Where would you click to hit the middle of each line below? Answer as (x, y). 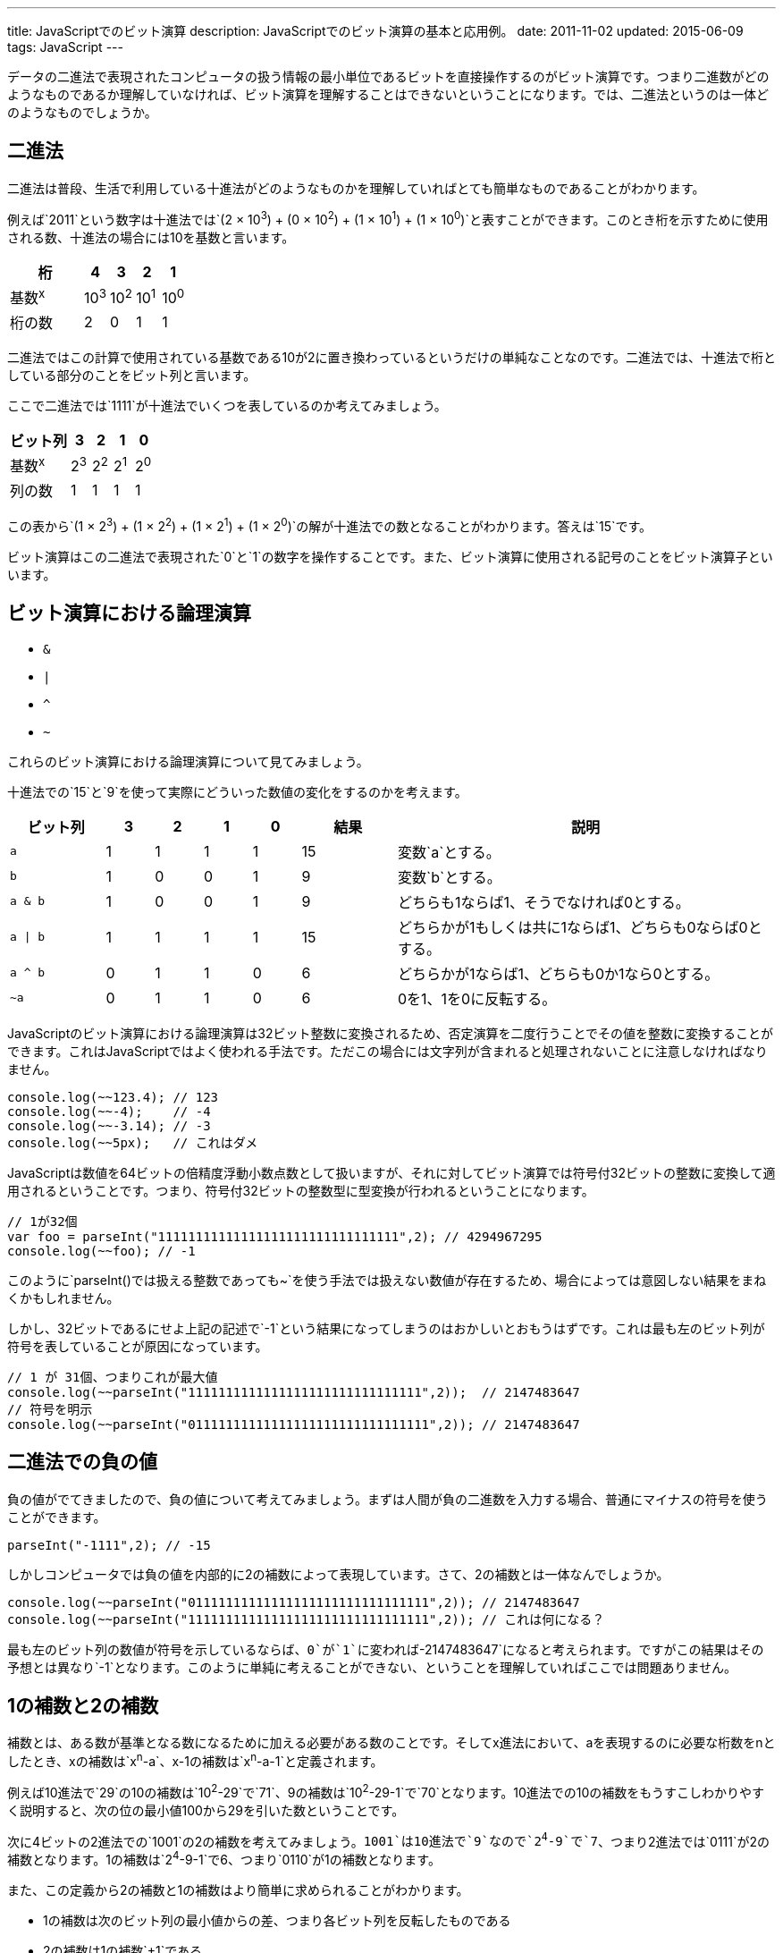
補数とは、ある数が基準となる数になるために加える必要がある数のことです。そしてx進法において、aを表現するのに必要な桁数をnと (391, 1743)
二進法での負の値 (82, 1462)
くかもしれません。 (63, 1298)
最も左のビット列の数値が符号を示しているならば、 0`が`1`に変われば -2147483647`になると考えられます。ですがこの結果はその (386, 1649)
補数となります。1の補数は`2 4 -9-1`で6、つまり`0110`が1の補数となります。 (224, 1858)
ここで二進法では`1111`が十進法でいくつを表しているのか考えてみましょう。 (227, 405)
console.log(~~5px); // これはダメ (133, 1142)
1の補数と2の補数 (83, 1705)
